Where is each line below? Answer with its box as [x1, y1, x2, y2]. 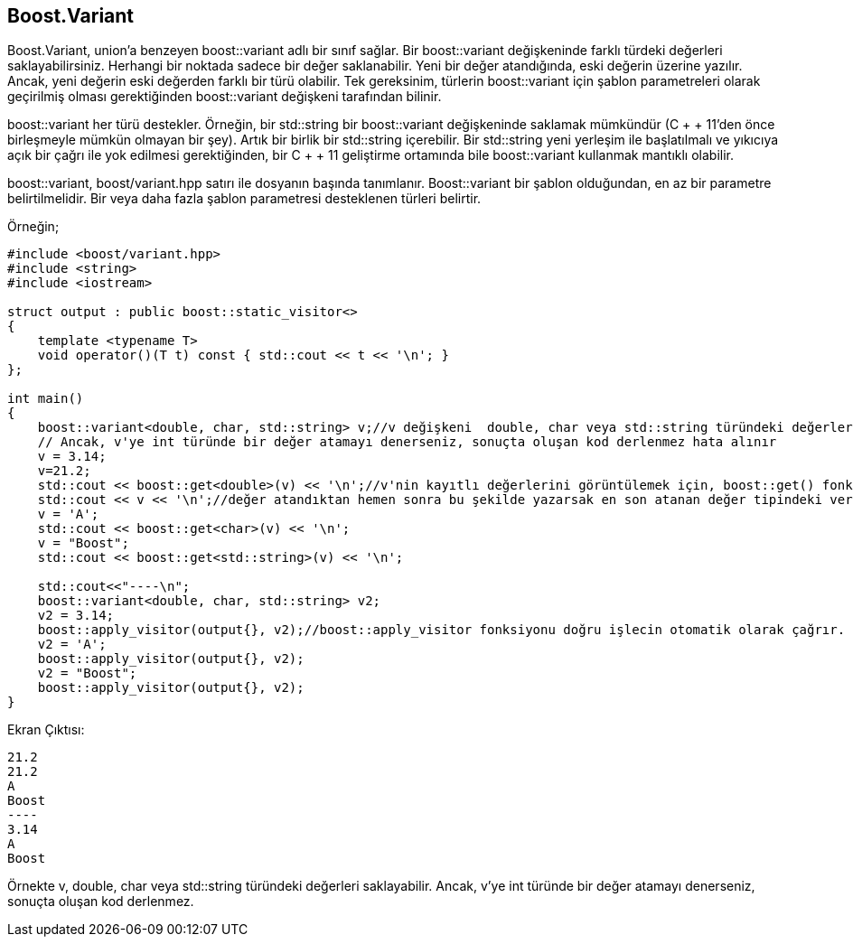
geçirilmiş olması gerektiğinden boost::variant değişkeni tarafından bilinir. [7, 89, 442, 105]
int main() [7, 391, 84, 407]
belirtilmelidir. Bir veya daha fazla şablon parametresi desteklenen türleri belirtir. [7, 191, 482, 207]
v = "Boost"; [37, 536, 129, 551]
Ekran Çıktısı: [7, 722, 85, 738]
